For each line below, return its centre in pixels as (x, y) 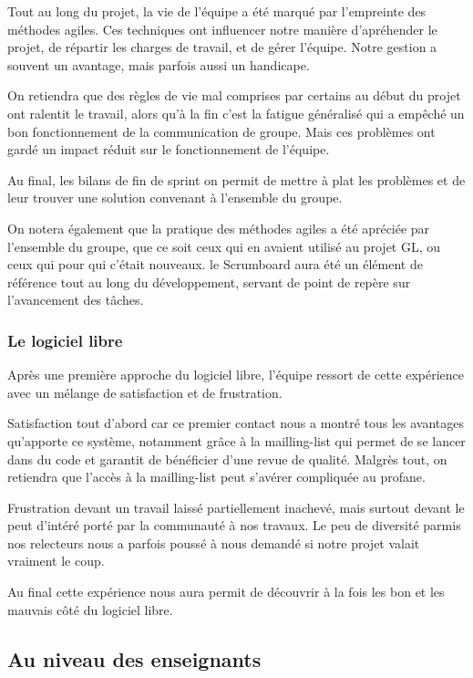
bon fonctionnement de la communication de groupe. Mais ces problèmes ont (221, 131)
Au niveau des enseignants (134, 658)
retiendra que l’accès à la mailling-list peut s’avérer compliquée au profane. (216, 477)
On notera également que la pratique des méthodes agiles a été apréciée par (219, 228)
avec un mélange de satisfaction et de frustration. (145, 392)
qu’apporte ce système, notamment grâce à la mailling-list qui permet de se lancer (236, 440)
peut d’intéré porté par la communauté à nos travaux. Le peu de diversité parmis (234, 525)
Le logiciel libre (65, 340)
